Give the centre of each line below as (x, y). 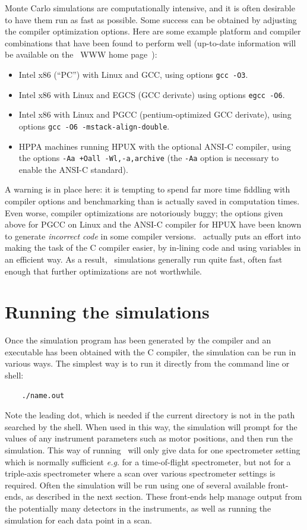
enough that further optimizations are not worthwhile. (103, 271)
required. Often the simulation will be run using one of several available (135, 485)
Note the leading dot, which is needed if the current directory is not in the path (150, 415)
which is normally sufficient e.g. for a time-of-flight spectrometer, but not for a (148, 461)
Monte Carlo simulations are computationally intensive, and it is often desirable (150, 8)
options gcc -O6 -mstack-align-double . (94, 126)
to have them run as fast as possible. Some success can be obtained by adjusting (151, 19)
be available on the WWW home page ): (81, 54)
